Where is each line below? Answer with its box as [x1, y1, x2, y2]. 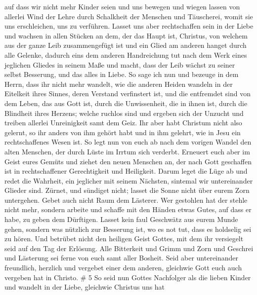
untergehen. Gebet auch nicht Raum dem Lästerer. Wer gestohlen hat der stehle [4, 194, 248, 205]
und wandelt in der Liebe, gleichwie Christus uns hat [4, 282, 165, 292]
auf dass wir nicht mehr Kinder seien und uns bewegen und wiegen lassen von [4, 1, 240, 11]
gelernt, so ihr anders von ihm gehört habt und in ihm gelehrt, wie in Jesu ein [4, 127, 241, 137]
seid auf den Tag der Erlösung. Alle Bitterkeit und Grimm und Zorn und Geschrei [4, 243, 254, 253]
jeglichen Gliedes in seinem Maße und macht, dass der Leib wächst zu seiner [4, 59, 235, 70]
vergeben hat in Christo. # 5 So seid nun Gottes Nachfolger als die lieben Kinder [4, 272, 251, 282]
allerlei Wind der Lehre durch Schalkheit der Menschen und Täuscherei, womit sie [4, 11, 253, 21]
